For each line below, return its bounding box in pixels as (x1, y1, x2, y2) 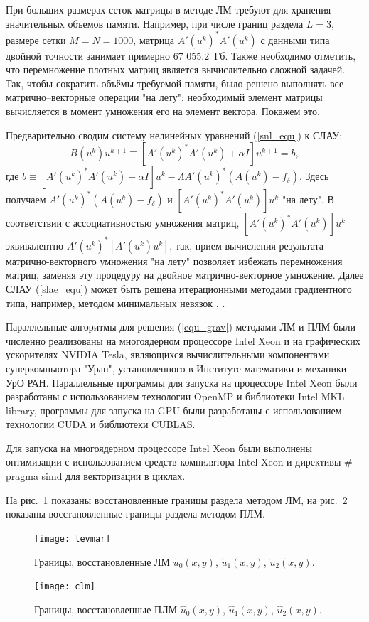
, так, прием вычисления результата (169, 237, 324, 252)
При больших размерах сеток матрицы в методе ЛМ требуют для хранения (6, 2, 331, 16)
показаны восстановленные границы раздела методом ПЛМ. (6, 506, 265, 521)
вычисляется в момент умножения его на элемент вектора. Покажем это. (6, 104, 320, 119)
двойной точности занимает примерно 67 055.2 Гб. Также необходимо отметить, (6, 48, 356, 63)
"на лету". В (282, 192, 334, 207)
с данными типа (260, 32, 330, 47)
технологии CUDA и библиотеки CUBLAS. (6, 417, 196, 431)
